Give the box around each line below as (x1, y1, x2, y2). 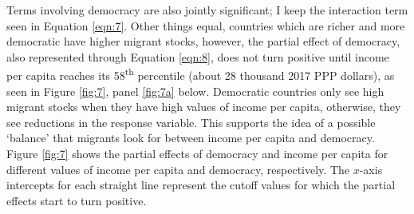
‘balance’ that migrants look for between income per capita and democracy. (6, 129, 375, 146)
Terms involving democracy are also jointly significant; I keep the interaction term (6, 2, 408, 18)
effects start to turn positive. (6, 192, 147, 208)
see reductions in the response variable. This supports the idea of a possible (6, 113, 376, 130)
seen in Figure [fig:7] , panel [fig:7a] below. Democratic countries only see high (6, 82, 384, 99)
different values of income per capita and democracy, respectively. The (6, 160, 350, 177)
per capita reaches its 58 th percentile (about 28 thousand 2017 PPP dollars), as (6, 65, 395, 84)
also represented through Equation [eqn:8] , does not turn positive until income (6, 48, 389, 65)
